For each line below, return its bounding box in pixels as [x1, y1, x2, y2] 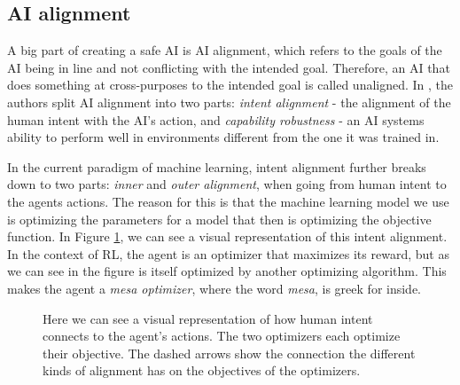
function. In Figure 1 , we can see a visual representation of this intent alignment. [7, 227, 448, 246]
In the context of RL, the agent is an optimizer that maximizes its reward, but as [7, 244, 449, 263]
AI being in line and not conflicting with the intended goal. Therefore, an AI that [7, 58, 450, 76]
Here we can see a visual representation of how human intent [43, 309, 373, 327]
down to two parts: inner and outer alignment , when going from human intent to [7, 175, 447, 193]
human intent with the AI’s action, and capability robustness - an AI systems [7, 110, 425, 129]
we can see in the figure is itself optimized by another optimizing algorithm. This [7, 262, 447, 280]
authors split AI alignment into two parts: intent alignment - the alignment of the [7, 92, 451, 111]
